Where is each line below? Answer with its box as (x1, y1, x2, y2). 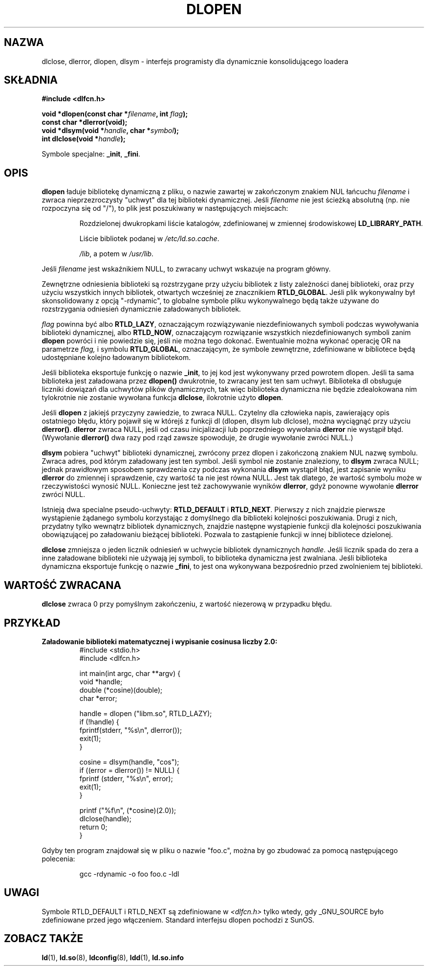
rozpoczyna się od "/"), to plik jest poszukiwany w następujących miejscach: (42, 204, 288, 213)
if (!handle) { (79, 717, 119, 726)
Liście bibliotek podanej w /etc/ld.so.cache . (79, 234, 219, 243)
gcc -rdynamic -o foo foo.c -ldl (79, 869, 179, 878)
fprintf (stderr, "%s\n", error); (79, 774, 173, 783)
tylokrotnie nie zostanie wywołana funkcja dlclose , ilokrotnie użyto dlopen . (42, 393, 283, 402)
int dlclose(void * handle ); (42, 135, 126, 143)
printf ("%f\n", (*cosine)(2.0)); (79, 806, 176, 814)
